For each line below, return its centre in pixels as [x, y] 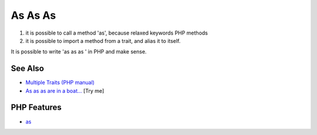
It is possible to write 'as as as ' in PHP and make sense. [79, 52]
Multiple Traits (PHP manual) [60, 83]
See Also [27, 68]
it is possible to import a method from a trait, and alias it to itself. [103, 41]
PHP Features [36, 108]
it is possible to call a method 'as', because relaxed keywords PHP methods [117, 33]
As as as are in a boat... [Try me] [65, 90]
